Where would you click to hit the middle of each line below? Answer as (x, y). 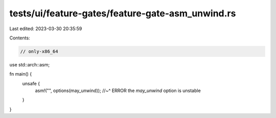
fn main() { (21, 74)
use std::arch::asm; (30, 64)
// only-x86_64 (39, 51)
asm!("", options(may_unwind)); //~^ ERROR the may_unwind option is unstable (118, 91)
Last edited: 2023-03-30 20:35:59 (46, 29)
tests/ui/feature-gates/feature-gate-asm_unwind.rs (123, 13)
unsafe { (31, 83)
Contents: (20, 38)
